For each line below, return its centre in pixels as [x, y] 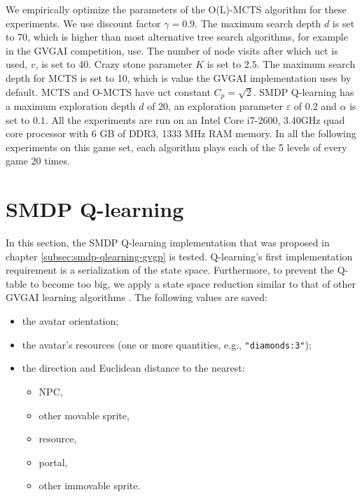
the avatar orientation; [70, 321]
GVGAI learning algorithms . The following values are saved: [137, 297]
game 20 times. [38, 161]
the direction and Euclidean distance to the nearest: [133, 368]
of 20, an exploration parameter [215, 106]
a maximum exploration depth [71, 106]
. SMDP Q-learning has [304, 91]
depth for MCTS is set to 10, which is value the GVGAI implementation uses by [179, 77]
